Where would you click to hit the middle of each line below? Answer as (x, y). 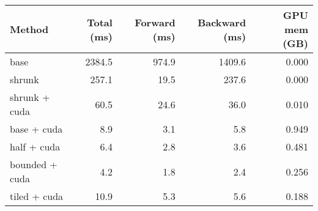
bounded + (34, 164)
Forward (155, 22)
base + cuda (36, 129)
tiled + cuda (37, 196)
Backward (222, 22)
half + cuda (35, 146)
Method (29, 29)
